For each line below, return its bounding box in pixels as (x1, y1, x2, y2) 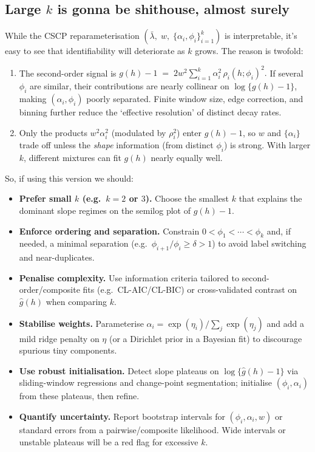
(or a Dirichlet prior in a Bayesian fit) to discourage (109, 332, 302, 344)
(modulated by (111, 126, 166, 139)
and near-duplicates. (19, 251, 95, 264)
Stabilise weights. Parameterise (19, 317, 144, 329)
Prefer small (19, 192, 72, 205)
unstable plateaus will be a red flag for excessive (19, 435, 198, 448)
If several (269, 66, 303, 79)
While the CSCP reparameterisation (5, 29, 140, 42)
